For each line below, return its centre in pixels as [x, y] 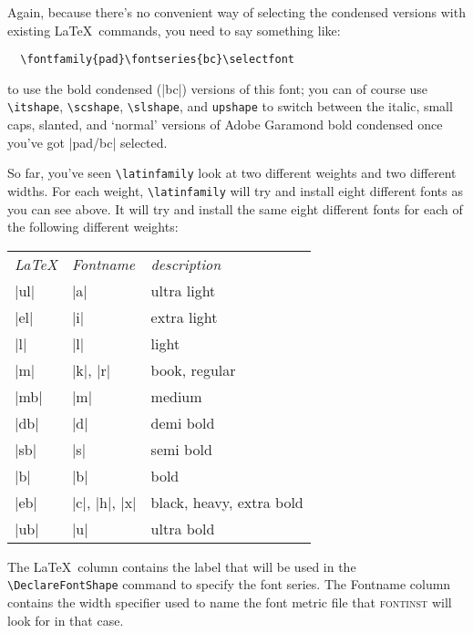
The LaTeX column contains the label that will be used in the [182, 566]
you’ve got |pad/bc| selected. [87, 142]
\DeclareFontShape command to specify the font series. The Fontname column [229, 584]
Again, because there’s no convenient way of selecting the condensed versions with [236, 12]
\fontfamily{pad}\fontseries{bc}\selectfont [157, 60]
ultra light [183, 290]
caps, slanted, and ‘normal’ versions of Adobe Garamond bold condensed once [225, 125]
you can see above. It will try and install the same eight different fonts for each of [235, 208]
